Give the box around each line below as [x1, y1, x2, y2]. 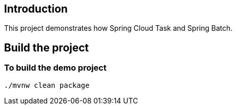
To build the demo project [4, 63, 107, 73]
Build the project [4, 41, 89, 54]
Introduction [4, 3, 68, 15]
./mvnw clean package [4, 81, 90, 89]
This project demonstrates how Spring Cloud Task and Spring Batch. [4, 24, 233, 33]
